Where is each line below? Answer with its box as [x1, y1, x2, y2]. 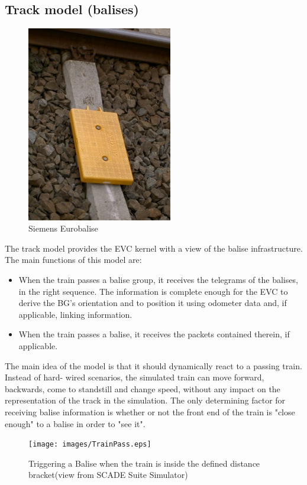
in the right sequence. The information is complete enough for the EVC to [18, 285, 288, 297]
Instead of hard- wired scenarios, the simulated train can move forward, [5, 371, 264, 383]
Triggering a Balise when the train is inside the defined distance [28, 457, 260, 469]
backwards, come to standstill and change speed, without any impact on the [5, 382, 280, 395]
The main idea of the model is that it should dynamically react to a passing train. [5, 359, 302, 372]
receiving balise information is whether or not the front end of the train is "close [5, 405, 295, 418]
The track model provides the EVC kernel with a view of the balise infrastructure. [5, 242, 303, 254]
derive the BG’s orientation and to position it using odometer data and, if [18, 297, 287, 309]
